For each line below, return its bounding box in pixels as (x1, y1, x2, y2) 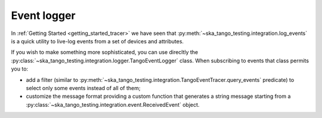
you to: (11, 65, 29, 72)
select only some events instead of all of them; (26, 84, 141, 91)
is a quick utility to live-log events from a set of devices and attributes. (11, 37, 184, 44)
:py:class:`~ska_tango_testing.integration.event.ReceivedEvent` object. (26, 101, 200, 108)
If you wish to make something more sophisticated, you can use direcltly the (11, 49, 199, 56)
